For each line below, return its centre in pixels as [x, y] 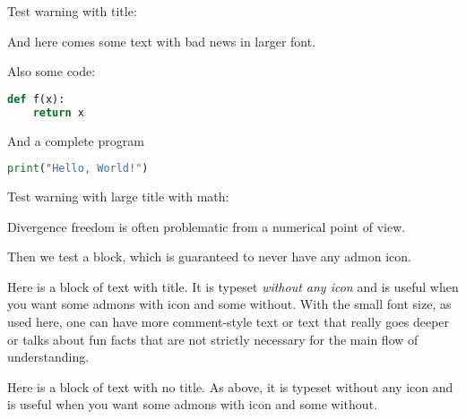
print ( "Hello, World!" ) [78, 169]
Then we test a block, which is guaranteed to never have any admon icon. [209, 257]
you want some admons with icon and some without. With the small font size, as [229, 304]
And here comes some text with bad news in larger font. [162, 41]
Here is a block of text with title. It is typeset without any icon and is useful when [233, 286]
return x [58, 112]
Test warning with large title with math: [118, 196]
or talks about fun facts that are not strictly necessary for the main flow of [213, 339]
